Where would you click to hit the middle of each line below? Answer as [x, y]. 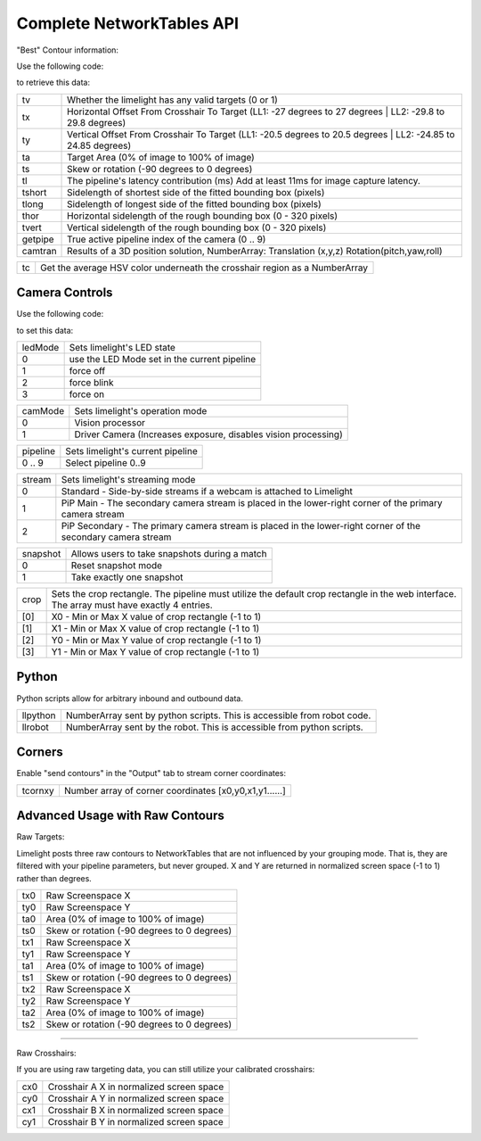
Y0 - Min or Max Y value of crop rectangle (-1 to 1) [156, 641]
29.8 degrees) [97, 122]
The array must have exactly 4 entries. [132, 605]
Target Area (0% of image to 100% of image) [161, 157]
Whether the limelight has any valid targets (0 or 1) [172, 100]
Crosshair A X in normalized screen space [136, 1087]
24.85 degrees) [99, 145]
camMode [43, 411]
